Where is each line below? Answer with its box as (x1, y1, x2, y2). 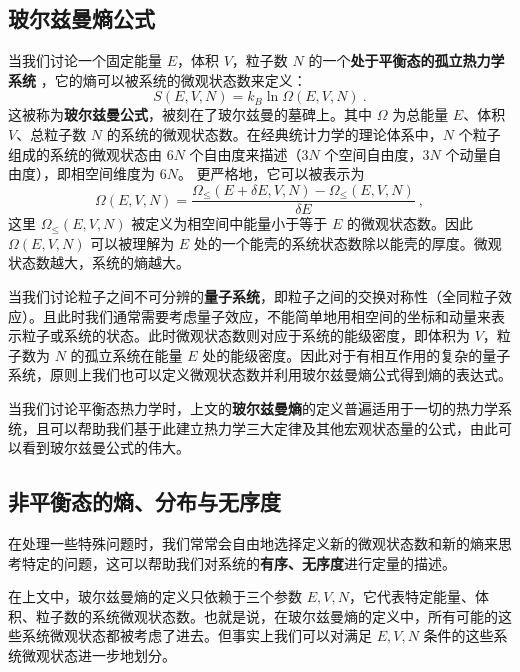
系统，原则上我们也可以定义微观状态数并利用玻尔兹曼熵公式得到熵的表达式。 (8, 364, 512, 385)
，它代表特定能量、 (348, 586, 475, 607)
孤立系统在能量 (84, 344, 183, 365)
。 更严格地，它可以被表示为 (177, 163, 365, 184)
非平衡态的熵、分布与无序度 (8, 486, 281, 517)
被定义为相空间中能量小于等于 (131, 213, 328, 234)
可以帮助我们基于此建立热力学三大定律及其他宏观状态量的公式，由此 (49, 417, 498, 438)
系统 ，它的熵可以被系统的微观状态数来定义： (8, 69, 307, 90)
